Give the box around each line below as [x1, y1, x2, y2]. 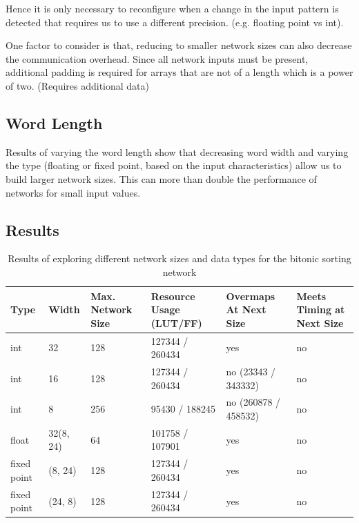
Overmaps [226, 288, 275, 303]
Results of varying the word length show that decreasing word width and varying [6, 144, 349, 159]
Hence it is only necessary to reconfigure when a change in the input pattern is [6, 1, 339, 15]
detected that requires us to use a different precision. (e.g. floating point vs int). [6, 14, 344, 29]
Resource [151, 288, 195, 303]
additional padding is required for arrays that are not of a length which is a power [6, 65, 353, 79]
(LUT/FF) [151, 315, 202, 330]
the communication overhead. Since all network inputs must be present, [6, 51, 309, 66]
